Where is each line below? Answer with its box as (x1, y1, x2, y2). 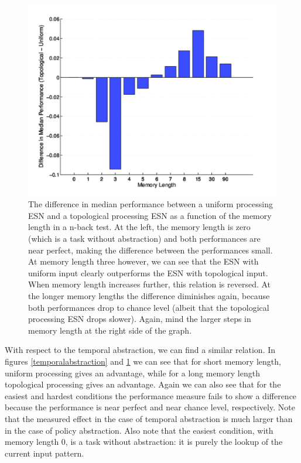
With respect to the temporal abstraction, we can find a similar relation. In (5, 344, 276, 356)
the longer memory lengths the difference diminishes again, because (28, 290, 270, 302)
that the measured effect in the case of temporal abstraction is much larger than (5, 412, 293, 424)
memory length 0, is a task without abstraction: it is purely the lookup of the (5, 435, 283, 448)
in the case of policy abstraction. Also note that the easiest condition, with (5, 424, 273, 436)
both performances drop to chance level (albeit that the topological (28, 301, 269, 313)
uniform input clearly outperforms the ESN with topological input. (28, 266, 268, 279)
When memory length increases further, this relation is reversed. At (28, 278, 271, 290)
